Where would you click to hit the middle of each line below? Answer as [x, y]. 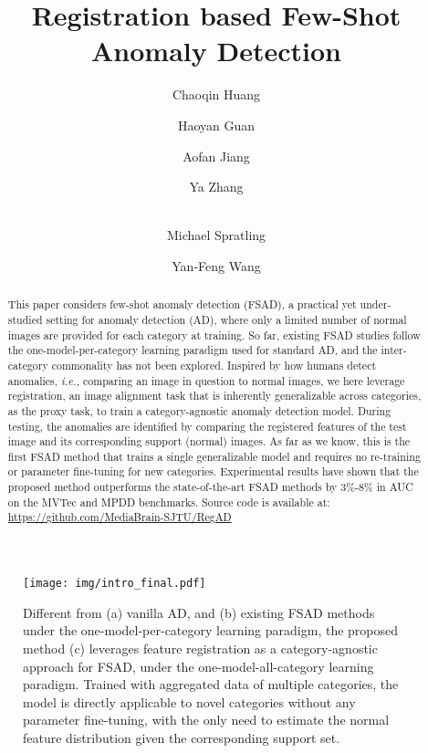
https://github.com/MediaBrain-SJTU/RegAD [120, 517]
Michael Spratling [216, 235]
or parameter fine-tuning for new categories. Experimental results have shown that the [213, 471]
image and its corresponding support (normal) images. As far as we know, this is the [209, 441]
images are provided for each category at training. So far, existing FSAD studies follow [214, 335]
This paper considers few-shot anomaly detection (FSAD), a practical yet [182, 304]
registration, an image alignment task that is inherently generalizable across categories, [214, 396]
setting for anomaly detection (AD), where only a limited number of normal [226, 319]
